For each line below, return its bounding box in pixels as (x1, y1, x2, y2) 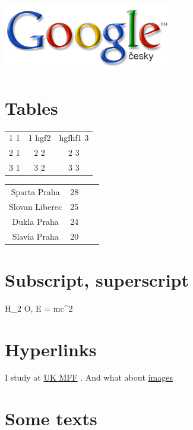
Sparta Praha (11, 186, 60, 197)
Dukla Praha (12, 215, 59, 227)
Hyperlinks (5, 337, 97, 361)
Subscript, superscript (5, 267, 189, 291)
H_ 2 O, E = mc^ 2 (5, 302, 73, 314)
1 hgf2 (28, 131, 51, 144)
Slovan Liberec (9, 200, 62, 212)
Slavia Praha (12, 230, 59, 242)
